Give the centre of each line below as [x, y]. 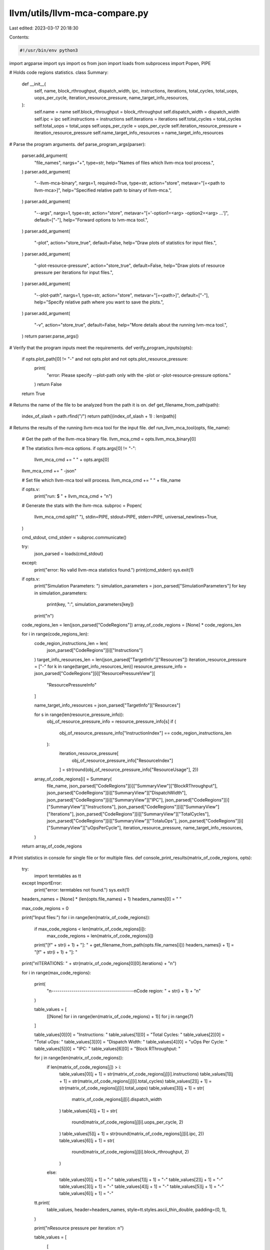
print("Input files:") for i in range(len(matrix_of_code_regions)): [86, 917]
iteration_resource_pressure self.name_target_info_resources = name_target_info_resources [129, 133]
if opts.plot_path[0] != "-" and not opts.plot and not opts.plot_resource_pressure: [105, 359]
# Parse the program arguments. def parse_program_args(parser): [77, 144]
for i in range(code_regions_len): [55, 634]
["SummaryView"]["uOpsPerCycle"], [84, 828]
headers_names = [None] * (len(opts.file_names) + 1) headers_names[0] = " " [102, 899]
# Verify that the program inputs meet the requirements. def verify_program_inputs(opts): [101, 347]
